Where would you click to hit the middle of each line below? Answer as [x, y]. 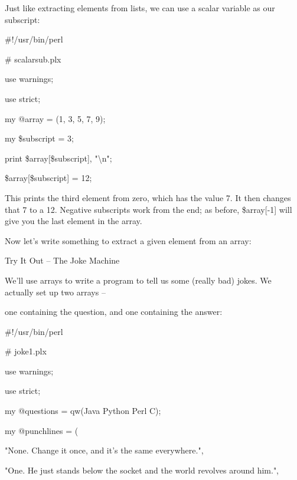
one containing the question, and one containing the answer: [114, 312]
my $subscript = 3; [39, 138]
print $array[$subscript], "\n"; [58, 158]
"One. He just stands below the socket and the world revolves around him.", [142, 470]
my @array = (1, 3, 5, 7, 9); [55, 118]
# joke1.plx [26, 351]
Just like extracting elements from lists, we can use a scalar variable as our [140, 8]
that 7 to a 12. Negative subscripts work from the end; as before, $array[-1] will [148, 209]
